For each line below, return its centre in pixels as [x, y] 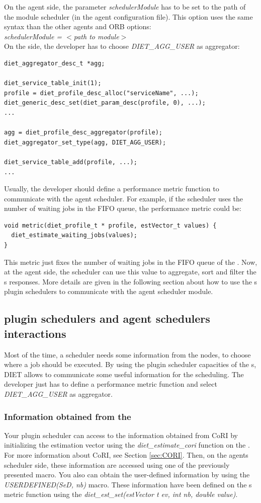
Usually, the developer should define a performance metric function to [112, 189]
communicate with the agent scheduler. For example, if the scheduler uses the [124, 198]
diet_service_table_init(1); [53, 83]
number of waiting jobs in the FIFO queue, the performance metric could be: [123, 208]
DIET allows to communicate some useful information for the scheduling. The [124, 374]
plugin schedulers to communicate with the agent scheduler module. [109, 291]
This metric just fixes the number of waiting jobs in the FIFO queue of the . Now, [131, 262]
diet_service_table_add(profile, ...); [71, 162]
